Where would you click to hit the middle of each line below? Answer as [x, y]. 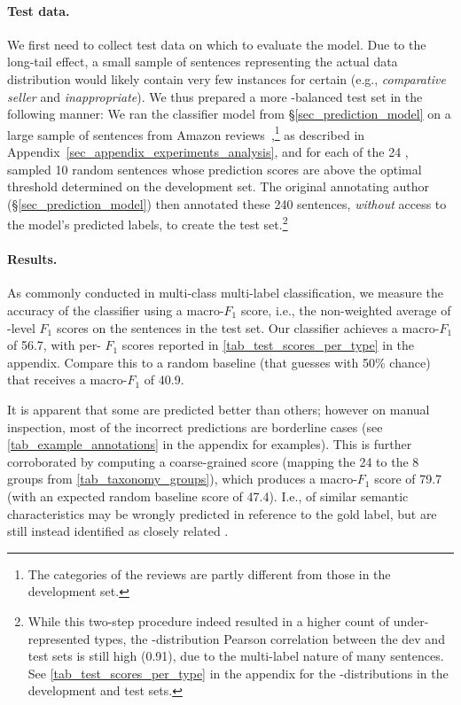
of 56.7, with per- [54, 345]
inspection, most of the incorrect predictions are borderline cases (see [195, 426]
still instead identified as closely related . [118, 531]
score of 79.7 [408, 479]
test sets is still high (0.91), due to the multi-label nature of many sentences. [236, 656]
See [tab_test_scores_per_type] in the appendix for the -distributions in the [238, 673]
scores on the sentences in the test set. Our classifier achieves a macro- [248, 327]
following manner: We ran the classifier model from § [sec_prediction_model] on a [229, 114]
